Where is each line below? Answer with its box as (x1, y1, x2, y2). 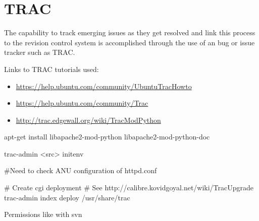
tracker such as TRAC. (4, 47, 75, 57)
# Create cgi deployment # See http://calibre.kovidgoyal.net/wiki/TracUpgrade (4, 182, 254, 193)
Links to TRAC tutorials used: (4, 63, 99, 74)
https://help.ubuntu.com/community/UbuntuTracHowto (16, 81, 192, 91)
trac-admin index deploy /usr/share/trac (4, 192, 130, 202)
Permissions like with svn (4, 209, 82, 219)
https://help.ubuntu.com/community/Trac (16, 98, 148, 108)
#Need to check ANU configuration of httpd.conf (4, 165, 157, 176)
